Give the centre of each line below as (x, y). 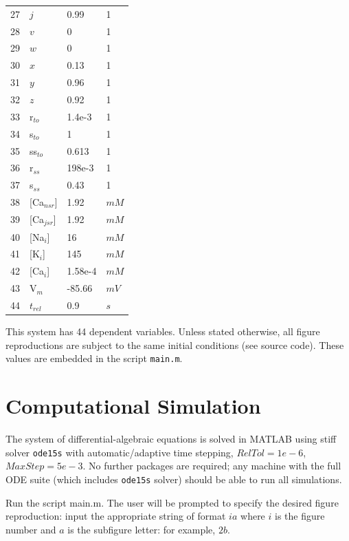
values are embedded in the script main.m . (94, 358)
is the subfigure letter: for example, (142, 529)
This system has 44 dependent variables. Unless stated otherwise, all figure (163, 331)
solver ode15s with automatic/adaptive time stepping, (120, 452)
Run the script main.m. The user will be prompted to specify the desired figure (172, 502)
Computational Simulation (133, 406)
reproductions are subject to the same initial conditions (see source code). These (175, 344)
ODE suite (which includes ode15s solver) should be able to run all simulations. (174, 479)
